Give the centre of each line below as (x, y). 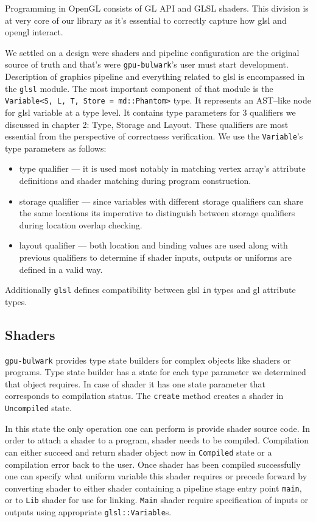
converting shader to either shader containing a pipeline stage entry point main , (153, 488)
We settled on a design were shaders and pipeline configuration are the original (152, 52)
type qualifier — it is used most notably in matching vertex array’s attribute (162, 168)
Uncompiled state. (38, 408)
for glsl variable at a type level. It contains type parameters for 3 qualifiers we (150, 112)
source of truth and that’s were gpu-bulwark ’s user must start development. (147, 64)
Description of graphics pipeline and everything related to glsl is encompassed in (155, 76)
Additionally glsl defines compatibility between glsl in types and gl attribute (150, 290)
